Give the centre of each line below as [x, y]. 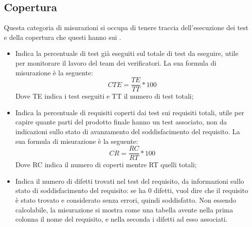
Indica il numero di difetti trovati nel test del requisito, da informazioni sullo [130, 181]
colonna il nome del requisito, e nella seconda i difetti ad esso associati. [121, 219]
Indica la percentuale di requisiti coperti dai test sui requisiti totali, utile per [130, 112]
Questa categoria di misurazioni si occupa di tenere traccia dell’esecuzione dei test [126, 27]
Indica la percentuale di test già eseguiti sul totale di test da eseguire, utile [127, 53]
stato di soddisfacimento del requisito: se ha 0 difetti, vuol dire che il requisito [132, 190]
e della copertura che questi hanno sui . [63, 37]
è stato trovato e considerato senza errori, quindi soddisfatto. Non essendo [126, 200]
